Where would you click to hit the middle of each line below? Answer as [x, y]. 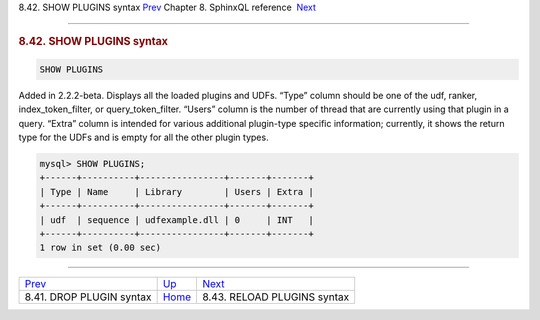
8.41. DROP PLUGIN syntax [88, 297]
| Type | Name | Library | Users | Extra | [176, 191]
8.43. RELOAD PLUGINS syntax [275, 297]
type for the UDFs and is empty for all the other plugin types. [143, 137]
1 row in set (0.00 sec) [100, 248]
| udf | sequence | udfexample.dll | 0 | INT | [176, 219]
